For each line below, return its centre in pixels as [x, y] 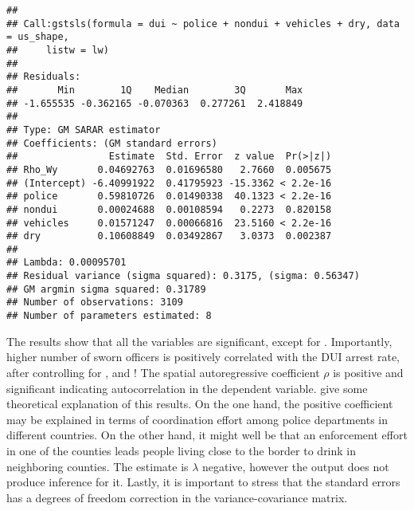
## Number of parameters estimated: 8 [109, 316]
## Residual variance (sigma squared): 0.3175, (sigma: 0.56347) [183, 276]
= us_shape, [38, 37]
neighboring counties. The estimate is [98, 466]
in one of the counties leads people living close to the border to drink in [182, 450]
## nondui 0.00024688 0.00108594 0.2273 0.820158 [169, 209]
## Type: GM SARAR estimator [84, 130]
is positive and [368, 372]
